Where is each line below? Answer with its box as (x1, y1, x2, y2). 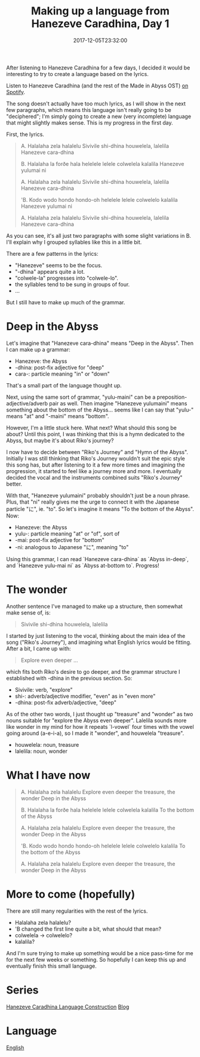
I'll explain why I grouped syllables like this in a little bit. (6, 238, 142, 246)
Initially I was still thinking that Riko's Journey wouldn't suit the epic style (6, 455, 185, 462)
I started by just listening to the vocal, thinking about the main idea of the (6, 632, 186, 639)
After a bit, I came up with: (6, 645, 72, 652)
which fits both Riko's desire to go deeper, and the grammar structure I (6, 668, 180, 675)
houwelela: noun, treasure (14, 741, 79, 748)
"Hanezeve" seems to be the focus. (14, 262, 103, 269)
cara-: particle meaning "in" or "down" (14, 370, 110, 377)
